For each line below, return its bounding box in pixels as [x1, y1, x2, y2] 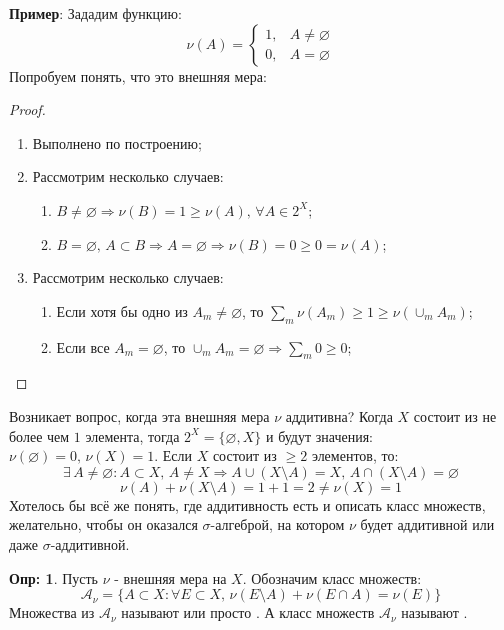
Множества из [9, 602, 95, 623]
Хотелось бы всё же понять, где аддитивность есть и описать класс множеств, [9, 494, 486, 515]
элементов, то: [311, 445, 399, 466]
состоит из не [413, 405, 497, 426]
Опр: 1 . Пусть [9, 567, 99, 588]
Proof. [9, 99, 46, 120]
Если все [56, 336, 110, 357]
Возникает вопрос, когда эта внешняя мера [9, 405, 270, 426]
